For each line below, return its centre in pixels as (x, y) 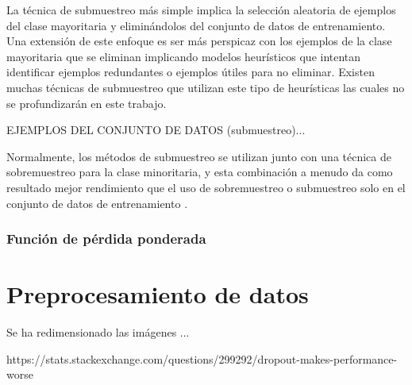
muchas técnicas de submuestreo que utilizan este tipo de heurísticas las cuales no (206, 87)
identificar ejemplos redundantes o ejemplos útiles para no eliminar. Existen (191, 72)
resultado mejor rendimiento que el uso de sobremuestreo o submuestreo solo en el (206, 187)
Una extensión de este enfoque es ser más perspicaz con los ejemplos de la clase (199, 41)
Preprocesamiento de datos (158, 294)
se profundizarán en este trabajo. (87, 103)
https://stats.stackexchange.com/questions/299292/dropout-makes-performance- (202, 358)
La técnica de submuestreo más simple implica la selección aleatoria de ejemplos (201, 10)
